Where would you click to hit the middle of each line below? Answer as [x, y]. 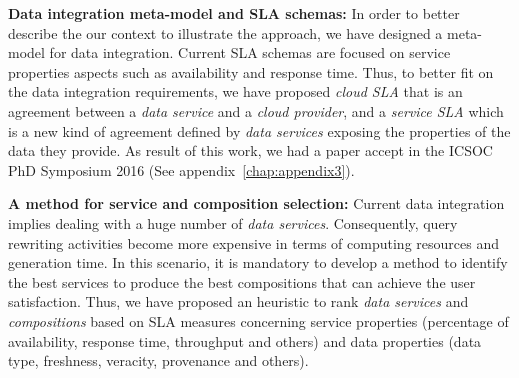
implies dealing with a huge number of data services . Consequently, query [233, 222]
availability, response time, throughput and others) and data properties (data [245, 340]
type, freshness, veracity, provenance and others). [158, 360]
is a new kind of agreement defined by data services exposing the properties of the [259, 130]
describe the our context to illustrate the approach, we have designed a [225, 32]
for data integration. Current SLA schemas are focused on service [250, 52]
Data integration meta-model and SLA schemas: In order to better [234, 13]
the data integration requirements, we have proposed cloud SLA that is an [235, 91]
